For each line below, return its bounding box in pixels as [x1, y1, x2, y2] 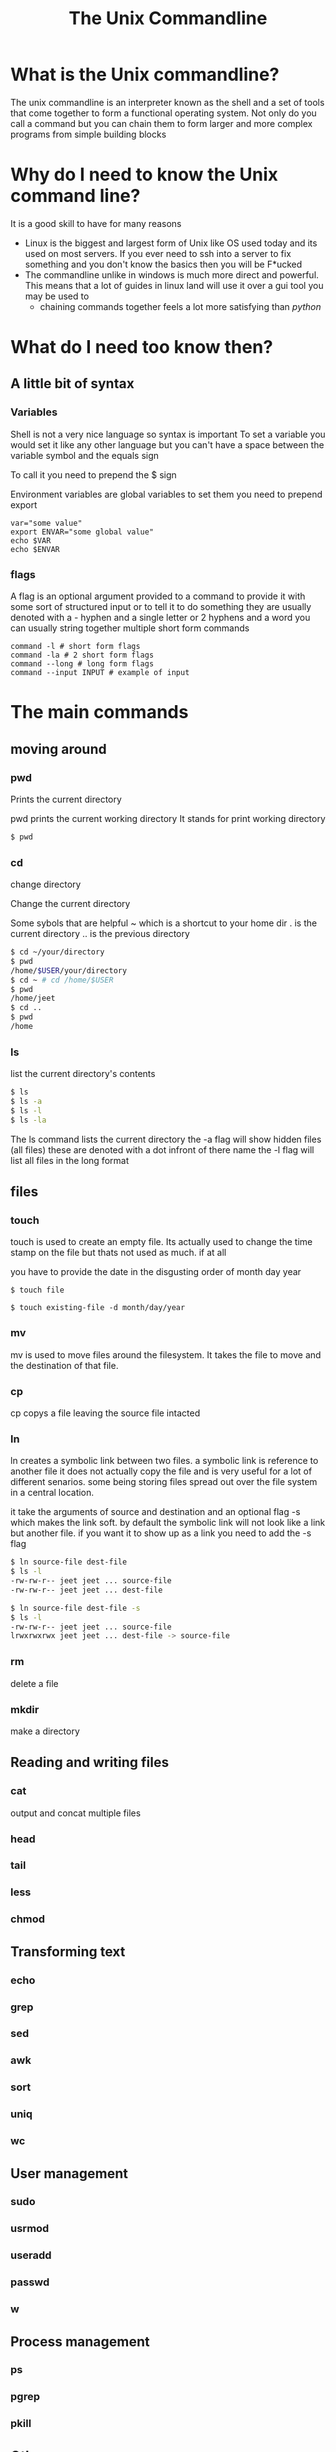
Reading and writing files [10, 1754, 170, 1771]
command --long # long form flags [10, 659, 155, 669]
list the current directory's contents [10, 1068, 156, 1080]
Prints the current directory [10, 793, 122, 805]
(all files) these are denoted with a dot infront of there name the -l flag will [10, 1143, 315, 1156]
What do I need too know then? [10, 336, 274, 359]
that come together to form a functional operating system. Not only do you [10, 107, 317, 119]
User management [10, 2165, 129, 2182]
